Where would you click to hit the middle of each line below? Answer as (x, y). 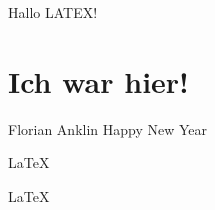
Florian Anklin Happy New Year (108, 128)
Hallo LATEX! (53, 12)
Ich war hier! (98, 80)
